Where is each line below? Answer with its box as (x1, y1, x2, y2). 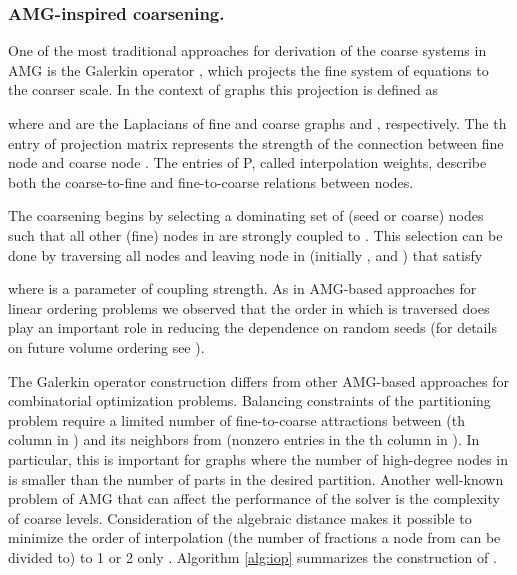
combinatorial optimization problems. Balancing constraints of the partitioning (8, 390, 491, 411)
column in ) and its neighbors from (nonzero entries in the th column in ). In (8, 429, 480, 450)
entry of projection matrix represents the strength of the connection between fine (8, 132, 504, 153)
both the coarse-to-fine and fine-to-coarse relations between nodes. (8, 171, 414, 192)
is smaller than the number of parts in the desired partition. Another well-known (8, 468, 504, 489)
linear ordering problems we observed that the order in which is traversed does (8, 297, 490, 318)
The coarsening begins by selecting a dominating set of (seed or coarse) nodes (8, 205, 484, 226)
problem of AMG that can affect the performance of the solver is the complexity (8, 488, 500, 509)
